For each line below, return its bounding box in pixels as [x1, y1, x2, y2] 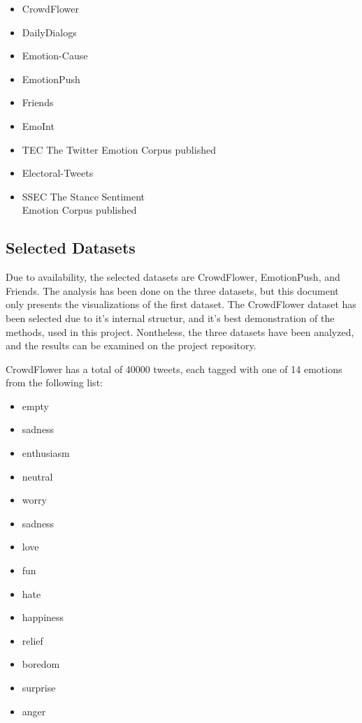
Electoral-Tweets [22, 166, 94, 180]
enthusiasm [22, 446, 70, 460]
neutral [22, 469, 53, 483]
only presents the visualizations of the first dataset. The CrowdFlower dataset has [6, 297, 356, 312]
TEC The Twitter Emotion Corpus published [22, 142, 216, 156]
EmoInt [22, 118, 55, 133]
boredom [22, 657, 60, 671]
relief [22, 633, 43, 648]
